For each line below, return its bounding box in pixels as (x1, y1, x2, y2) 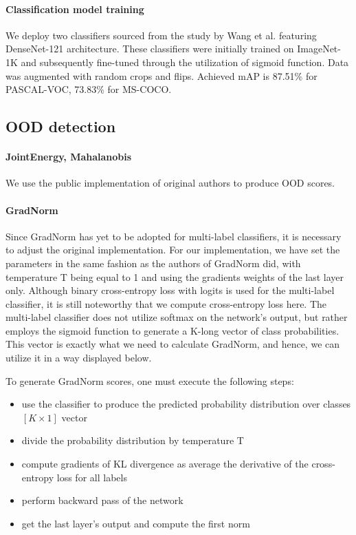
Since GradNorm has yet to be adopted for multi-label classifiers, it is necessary (5, 229, 342, 243)
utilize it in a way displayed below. (5, 350, 152, 365)
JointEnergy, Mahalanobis (5, 149, 132, 164)
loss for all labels (56, 470, 127, 484)
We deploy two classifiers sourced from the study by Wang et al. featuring (5, 28, 317, 42)
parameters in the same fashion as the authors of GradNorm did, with (5, 255, 301, 270)
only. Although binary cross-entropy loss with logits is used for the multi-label (5, 283, 335, 297)
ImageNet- (297, 41, 341, 56)
